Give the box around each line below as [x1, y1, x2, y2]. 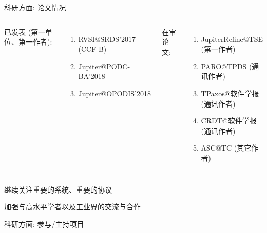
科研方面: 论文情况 [4, 2, 66, 12]
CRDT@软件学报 [201, 115, 257, 126]
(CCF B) [78, 44, 107, 54]
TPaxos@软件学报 [201, 88, 259, 98]
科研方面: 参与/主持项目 [4, 218, 84, 229]
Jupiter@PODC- [78, 60, 130, 71]
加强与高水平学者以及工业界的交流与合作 [4, 201, 141, 212]
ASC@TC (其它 [201, 142, 252, 153]
